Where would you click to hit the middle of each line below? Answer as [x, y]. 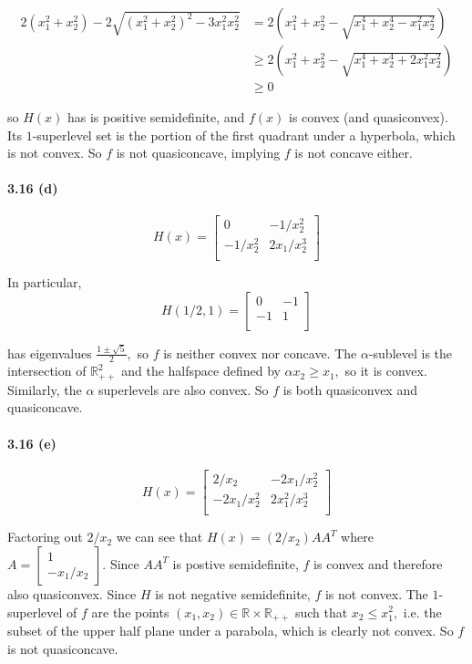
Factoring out [45, 537]
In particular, [45, 282]
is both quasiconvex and [350, 389]
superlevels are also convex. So [184, 389]
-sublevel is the [410, 353]
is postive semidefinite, [236, 563]
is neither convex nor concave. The [260, 353]
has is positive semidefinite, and [156, 117]
